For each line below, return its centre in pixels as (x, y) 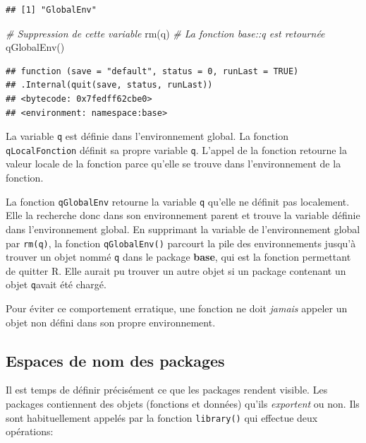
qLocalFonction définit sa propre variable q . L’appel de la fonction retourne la (176, 149)
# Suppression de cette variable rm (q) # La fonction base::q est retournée (165, 33)
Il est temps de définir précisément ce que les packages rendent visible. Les (167, 390)
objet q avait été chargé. (56, 284)
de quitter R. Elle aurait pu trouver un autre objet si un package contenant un (176, 270)
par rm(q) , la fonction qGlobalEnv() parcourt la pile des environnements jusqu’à (181, 243)
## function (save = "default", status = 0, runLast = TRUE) (152, 71)
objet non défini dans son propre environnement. (111, 322)
